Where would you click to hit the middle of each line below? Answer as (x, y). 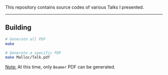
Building (18, 28)
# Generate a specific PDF (33, 53)
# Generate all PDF (25, 39)
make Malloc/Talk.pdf (28, 57)
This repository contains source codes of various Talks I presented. (74, 7)
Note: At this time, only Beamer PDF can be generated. (60, 67)
